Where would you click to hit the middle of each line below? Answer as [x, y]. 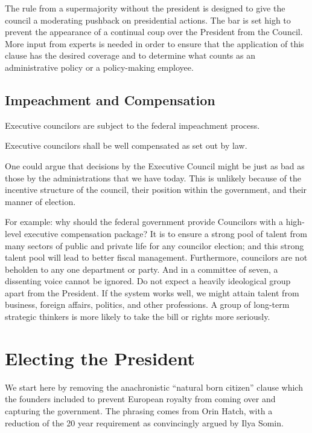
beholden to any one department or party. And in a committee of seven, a [142, 269]
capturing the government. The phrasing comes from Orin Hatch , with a [139, 410]
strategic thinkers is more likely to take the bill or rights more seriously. [138, 317]
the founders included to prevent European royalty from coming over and [140, 399]
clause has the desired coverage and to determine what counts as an [130, 55]
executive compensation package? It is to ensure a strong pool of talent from [165, 233]
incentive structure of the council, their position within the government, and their [156, 190]
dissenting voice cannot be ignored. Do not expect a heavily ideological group [148, 281]
